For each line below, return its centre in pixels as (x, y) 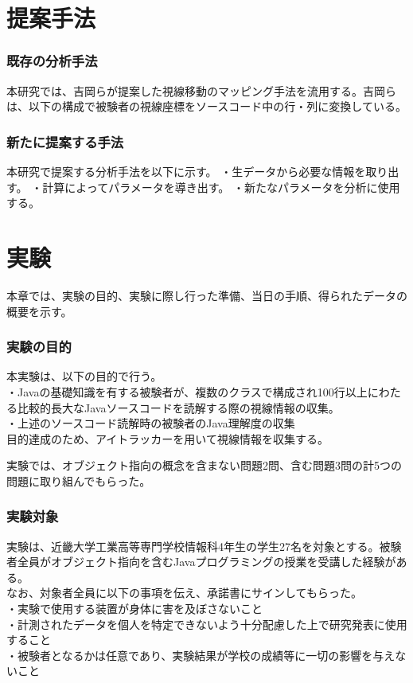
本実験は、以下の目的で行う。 (84, 376)
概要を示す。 (39, 311)
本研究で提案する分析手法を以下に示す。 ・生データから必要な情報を (186, 171)
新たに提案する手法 (65, 141)
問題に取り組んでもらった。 (79, 480)
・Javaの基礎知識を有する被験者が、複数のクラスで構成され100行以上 (187, 391)
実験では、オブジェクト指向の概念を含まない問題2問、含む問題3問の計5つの (204, 465)
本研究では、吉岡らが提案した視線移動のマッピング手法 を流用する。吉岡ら (201, 90)
